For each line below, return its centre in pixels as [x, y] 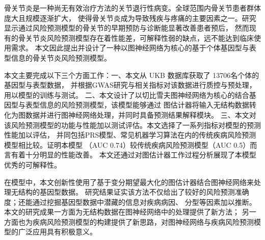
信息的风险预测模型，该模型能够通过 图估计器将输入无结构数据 [144, 105]
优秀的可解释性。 [33, 164]
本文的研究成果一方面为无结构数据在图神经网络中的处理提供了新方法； [122, 212]
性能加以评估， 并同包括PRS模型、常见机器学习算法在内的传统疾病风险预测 [130, 135]
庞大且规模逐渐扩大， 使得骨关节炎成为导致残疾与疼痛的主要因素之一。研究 [130, 18]
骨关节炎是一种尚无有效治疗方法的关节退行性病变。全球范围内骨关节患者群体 [132, 8]
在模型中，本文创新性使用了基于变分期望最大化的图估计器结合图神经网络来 [129, 182]
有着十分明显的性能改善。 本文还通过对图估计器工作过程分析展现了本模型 [134, 155]
